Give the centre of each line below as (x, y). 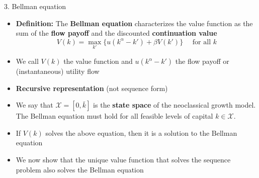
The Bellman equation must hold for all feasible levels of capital (114, 116)
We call (27, 61)
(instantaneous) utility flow (58, 71)
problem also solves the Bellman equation (80, 169)
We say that (34, 105)
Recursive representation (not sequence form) (92, 88)
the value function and (98, 61)
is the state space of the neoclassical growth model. (175, 105)
